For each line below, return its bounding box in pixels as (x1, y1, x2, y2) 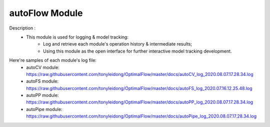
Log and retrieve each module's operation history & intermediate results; (43, 41, 192, 47)
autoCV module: (26, 64, 59, 70)
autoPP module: (26, 92, 59, 98)
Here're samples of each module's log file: (9, 57, 97, 63)
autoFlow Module (9, 7, 83, 18)
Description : (9, 25, 36, 31)
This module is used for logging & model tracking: (26, 34, 128, 40)
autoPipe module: (26, 106, 62, 112)
